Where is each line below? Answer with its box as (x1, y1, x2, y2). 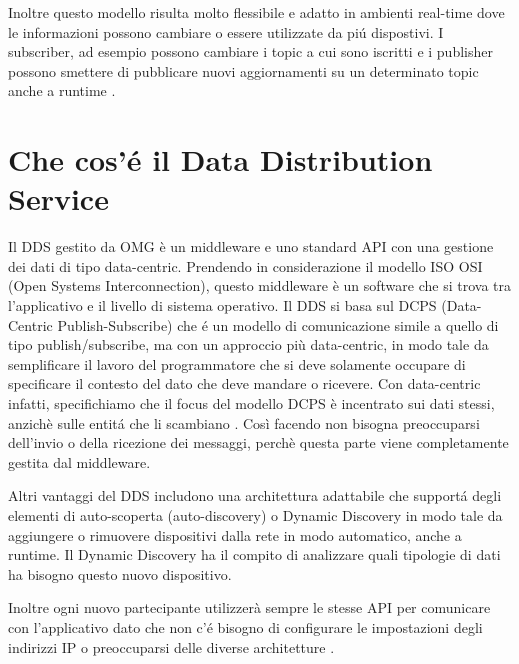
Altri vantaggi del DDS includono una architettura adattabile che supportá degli (8, 485, 502, 506)
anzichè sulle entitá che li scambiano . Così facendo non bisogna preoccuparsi (8, 412, 480, 433)
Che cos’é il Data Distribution (8, 139, 433, 180)
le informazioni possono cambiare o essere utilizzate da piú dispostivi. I (8, 21, 444, 42)
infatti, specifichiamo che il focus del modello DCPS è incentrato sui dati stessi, (8, 393, 495, 414)
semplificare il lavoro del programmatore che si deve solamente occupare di (8, 353, 466, 374)
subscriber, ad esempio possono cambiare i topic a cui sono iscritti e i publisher (8, 41, 493, 62)
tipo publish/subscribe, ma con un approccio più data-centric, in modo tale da (8, 334, 489, 355)
